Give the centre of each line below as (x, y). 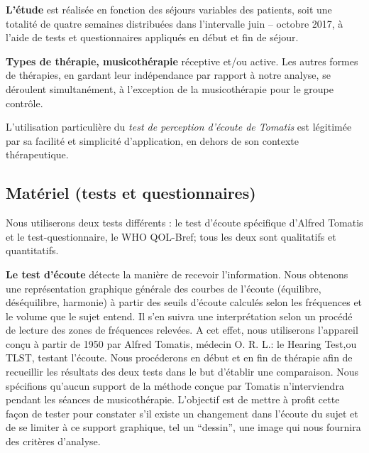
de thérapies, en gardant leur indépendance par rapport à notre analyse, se (168, 75)
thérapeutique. (37, 154)
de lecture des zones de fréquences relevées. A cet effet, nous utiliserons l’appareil (182, 330)
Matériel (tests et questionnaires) (131, 193)
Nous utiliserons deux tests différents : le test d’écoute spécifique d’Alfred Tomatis (184, 223)
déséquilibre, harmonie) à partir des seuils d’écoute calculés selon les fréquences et (184, 302)
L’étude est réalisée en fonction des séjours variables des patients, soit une (169, 9)
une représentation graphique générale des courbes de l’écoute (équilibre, (164, 288)
